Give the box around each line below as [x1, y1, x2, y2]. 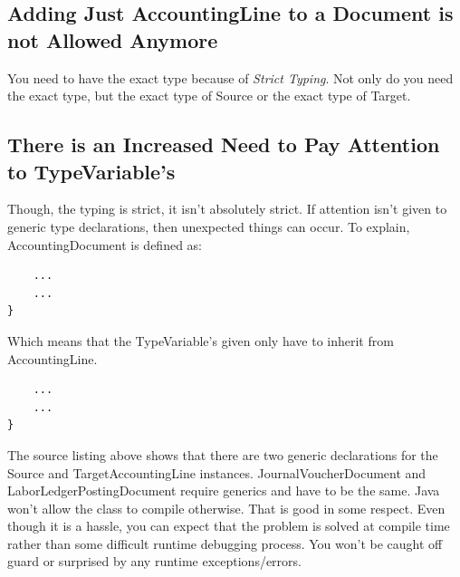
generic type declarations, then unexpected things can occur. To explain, [7, 216, 410, 236]
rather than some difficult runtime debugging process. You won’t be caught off [7, 534, 443, 553]
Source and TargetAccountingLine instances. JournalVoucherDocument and [7, 463, 426, 482]
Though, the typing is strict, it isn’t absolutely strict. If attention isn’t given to [7, 199, 447, 218]
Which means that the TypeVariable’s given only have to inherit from [7, 331, 394, 350]
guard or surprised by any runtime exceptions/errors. [7, 552, 302, 571]
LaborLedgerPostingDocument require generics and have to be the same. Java [7, 481, 440, 500]
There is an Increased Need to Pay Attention [7, 130, 440, 159]
